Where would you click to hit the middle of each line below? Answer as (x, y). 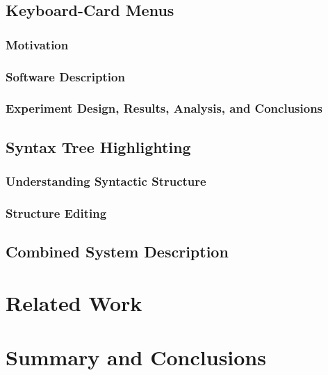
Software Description (65, 76)
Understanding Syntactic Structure (106, 181)
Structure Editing (56, 213)
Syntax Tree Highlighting (98, 146)
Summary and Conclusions (136, 357)
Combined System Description (117, 252)
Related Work (74, 302)
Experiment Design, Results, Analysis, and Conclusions (164, 108)
